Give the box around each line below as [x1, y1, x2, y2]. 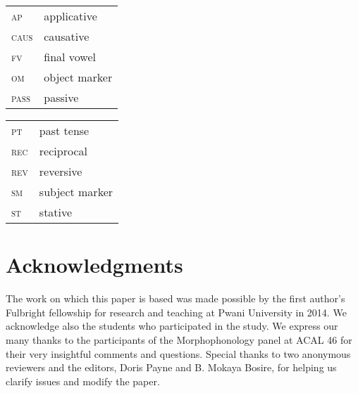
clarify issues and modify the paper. [6, 373, 160, 388]
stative [39, 204, 73, 220]
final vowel [44, 49, 97, 65]
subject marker [39, 183, 113, 200]
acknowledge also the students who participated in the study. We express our [6, 318, 338, 333]
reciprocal [39, 143, 87, 159]
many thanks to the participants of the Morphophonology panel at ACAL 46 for [6, 332, 352, 347]
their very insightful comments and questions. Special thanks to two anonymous [6, 346, 351, 361]
